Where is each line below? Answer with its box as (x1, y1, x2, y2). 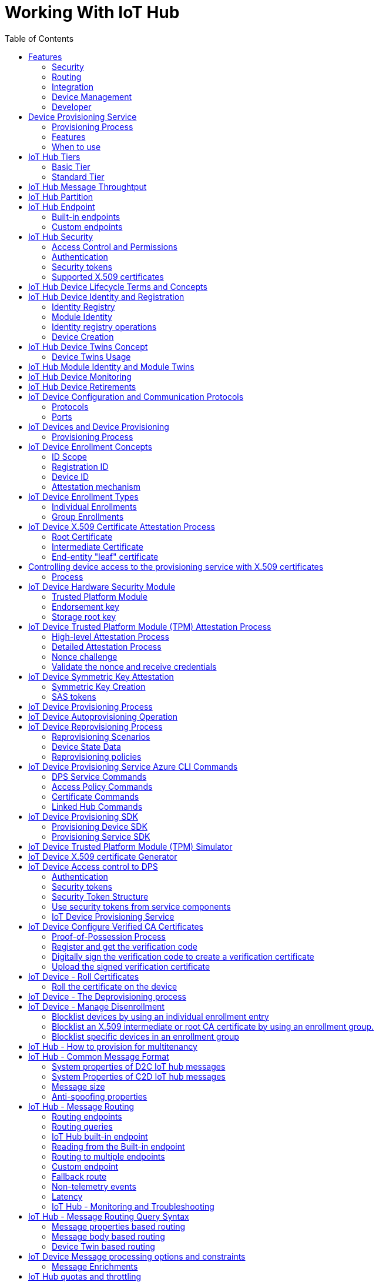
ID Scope (52, 451, 87, 462)
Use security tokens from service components (52, 901, 231, 912)
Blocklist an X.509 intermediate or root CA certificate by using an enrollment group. (52, 1021, 374, 1031)
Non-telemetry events (52, 1181, 136, 1191)
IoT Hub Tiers (28, 151, 81, 162)
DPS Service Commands (52, 771, 147, 782)
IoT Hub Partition (28, 191, 93, 202)
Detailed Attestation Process (52, 641, 162, 652)
